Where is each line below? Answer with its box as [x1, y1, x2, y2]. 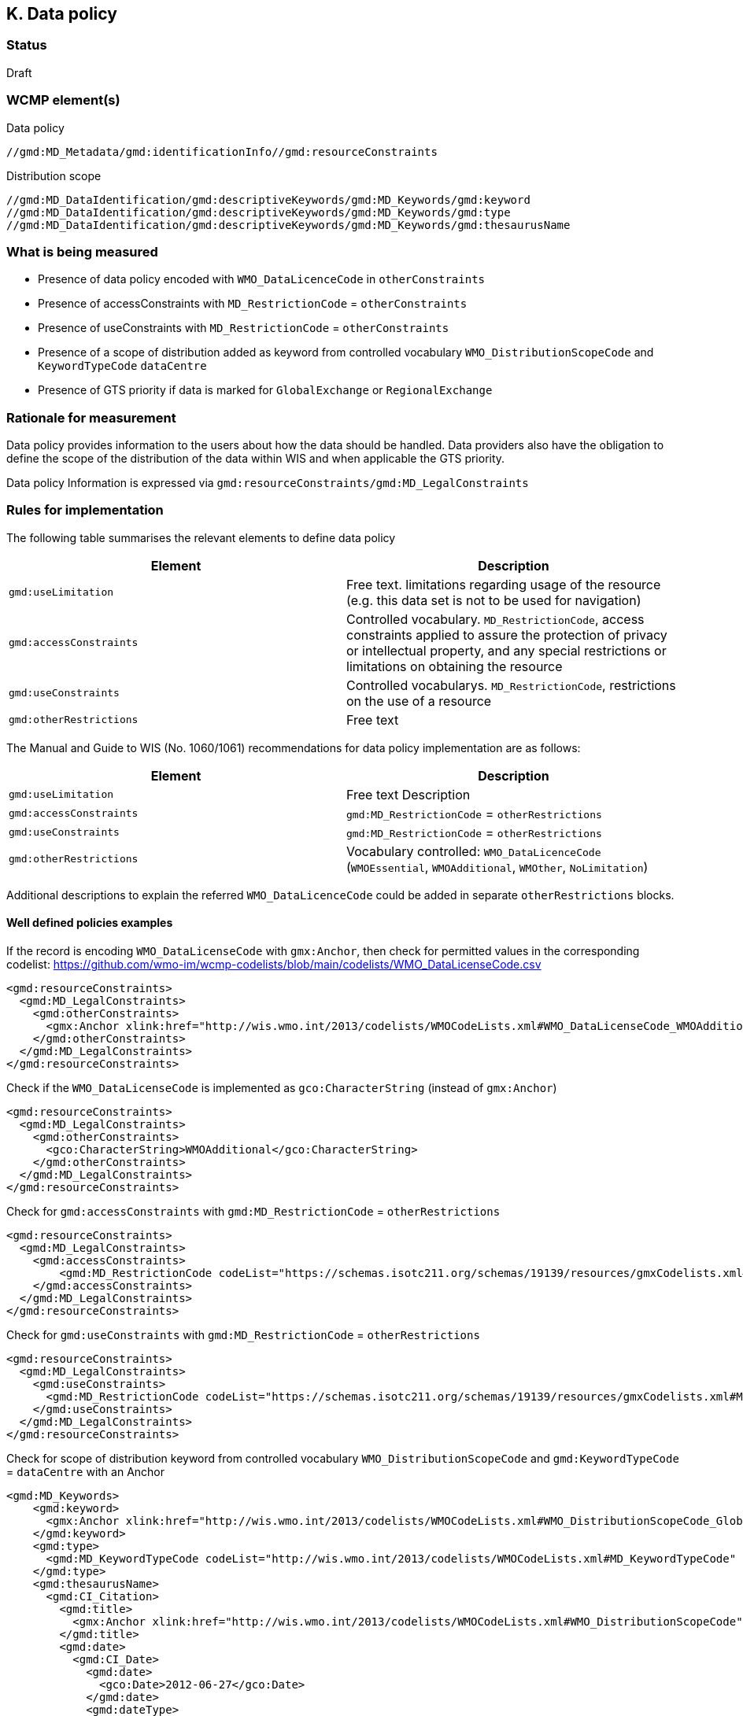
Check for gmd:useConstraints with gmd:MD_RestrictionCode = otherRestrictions [6, 1328, 480, 1342]
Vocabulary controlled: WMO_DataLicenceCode [346, 843, 601, 859]
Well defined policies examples [6, 916, 173, 930]
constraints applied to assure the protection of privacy [346, 626, 667, 643]
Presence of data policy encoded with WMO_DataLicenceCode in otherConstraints [38, 272, 486, 286]
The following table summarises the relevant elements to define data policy [6, 530, 396, 544]
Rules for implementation [6, 502, 164, 518]
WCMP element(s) [6, 92, 120, 109]
